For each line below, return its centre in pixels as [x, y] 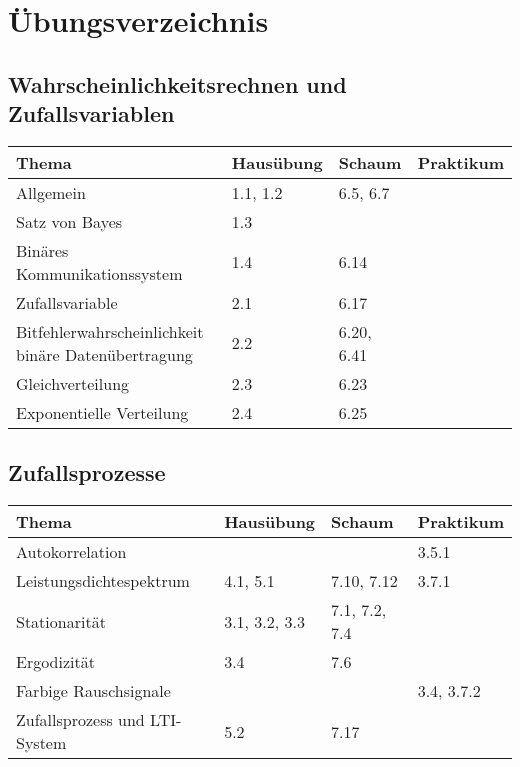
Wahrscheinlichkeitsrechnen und [177, 83]
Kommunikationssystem [99, 273]
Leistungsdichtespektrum [103, 581]
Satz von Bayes [69, 221]
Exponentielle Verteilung [102, 412]
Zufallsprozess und [80, 720]
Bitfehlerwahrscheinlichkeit [110, 331]
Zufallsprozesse [87, 472]
